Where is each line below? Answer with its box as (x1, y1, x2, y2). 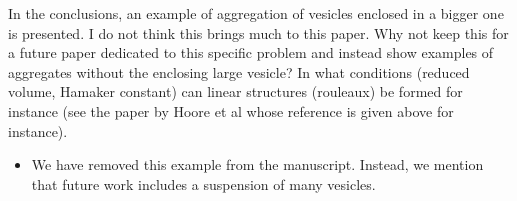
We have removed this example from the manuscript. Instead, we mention (31, 154, 484, 175)
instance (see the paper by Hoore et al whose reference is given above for (8, 100, 454, 121)
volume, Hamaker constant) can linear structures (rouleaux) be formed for (8, 81, 463, 102)
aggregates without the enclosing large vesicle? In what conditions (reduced (8, 61, 470, 82)
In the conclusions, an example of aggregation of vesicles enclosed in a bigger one (8, 3, 504, 23)
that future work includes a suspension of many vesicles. (31, 173, 376, 194)
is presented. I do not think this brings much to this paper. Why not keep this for (8, 22, 509, 43)
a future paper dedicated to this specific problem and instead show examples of (8, 42, 494, 63)
